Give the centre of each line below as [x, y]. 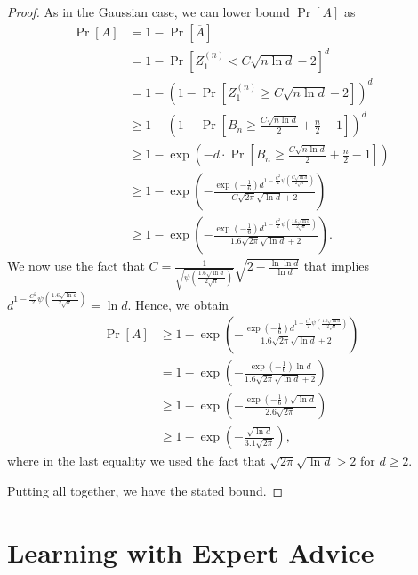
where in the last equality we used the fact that [137, 461]
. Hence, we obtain [178, 304]
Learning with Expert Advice [191, 551]
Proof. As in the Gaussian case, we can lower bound [149, 12]
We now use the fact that [76, 266]
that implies [337, 266]
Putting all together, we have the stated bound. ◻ [145, 490]
